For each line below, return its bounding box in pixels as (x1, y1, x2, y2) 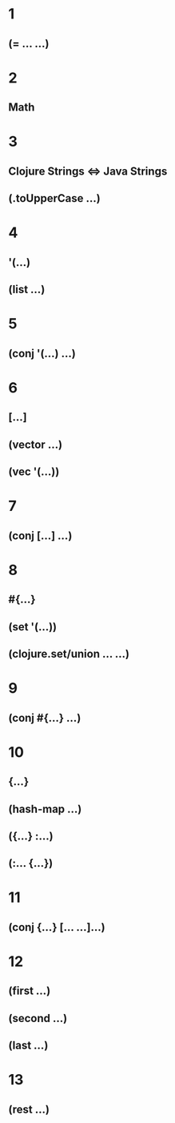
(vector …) (8, 437, 62, 451)
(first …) (8, 984, 51, 998)
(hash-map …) (8, 802, 82, 815)
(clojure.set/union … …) (8, 646, 130, 661)
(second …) (8, 1011, 68, 1025)
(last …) (8, 1039, 49, 1053)
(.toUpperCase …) (8, 191, 101, 205)
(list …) (8, 283, 46, 296)
